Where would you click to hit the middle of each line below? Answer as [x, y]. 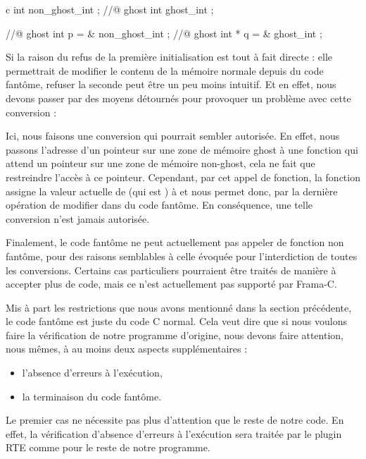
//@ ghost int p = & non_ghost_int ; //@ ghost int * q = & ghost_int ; [164, 33]
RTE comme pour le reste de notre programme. [108, 447]
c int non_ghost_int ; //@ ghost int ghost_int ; [110, 9]
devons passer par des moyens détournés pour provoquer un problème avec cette [178, 98]
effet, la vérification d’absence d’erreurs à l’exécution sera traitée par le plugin [174, 433]
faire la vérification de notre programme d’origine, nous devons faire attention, [175, 335]
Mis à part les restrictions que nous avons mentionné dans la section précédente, [179, 307]
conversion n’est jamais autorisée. [78, 218]
